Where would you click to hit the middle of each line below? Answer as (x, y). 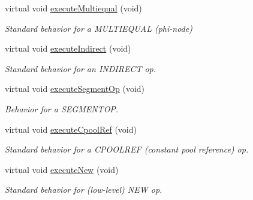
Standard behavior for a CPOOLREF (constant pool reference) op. (127, 149)
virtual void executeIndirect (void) (68, 48)
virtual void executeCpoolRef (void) (71, 129)
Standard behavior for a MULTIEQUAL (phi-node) (99, 28)
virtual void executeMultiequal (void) (73, 8)
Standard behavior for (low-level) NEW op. (84, 189)
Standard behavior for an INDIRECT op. (81, 68)
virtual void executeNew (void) (62, 169)
